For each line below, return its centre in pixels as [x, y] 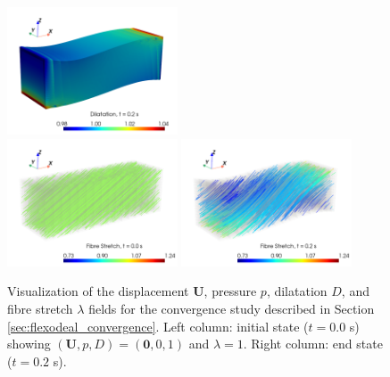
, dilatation [297, 291]
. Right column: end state [313, 344]
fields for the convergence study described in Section [232, 308]
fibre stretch [40, 308]
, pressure [230, 291]
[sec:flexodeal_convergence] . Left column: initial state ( [158, 326]
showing [29, 344]
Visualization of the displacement [98, 291]
